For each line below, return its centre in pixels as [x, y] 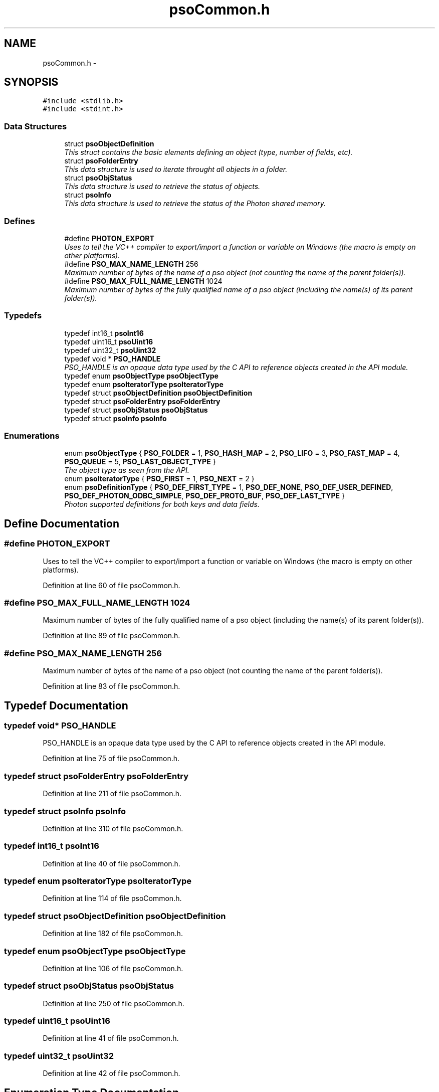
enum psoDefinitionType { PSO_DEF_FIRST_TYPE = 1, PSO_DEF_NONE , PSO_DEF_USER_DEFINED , [229, 487]
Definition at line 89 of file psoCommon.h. [112, 636]
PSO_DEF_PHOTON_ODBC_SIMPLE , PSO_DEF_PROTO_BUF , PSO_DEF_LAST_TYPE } [204, 496]
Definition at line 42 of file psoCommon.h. [112, 1073]
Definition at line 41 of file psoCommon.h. [111, 1038]
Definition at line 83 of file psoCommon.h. [112, 686]
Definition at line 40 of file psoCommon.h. [112, 863]
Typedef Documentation [66, 705]
